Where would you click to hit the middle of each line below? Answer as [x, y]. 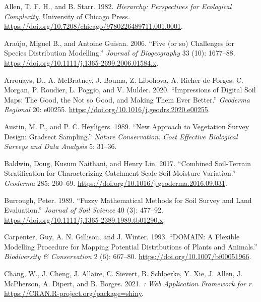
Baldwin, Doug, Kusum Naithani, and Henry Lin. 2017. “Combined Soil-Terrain [128, 163]
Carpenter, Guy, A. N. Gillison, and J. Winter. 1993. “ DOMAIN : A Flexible [122, 237]
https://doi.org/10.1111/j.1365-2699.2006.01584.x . [81, 62]
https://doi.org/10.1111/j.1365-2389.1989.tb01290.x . [85, 219]
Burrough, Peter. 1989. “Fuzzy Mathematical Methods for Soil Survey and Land [128, 200]
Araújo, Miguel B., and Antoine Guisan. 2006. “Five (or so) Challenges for [119, 43]
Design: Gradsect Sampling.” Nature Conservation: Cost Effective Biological [121, 136]
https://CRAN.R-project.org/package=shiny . [74, 293]
